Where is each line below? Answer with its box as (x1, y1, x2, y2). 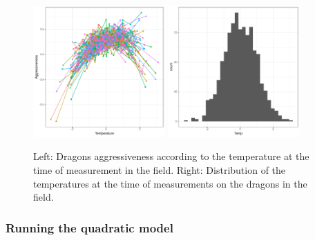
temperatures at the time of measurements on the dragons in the (33, 176, 307, 190)
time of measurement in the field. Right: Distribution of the (33, 162, 286, 177)
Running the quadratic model (6, 219, 173, 236)
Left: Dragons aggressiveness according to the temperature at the (33, 149, 309, 163)
